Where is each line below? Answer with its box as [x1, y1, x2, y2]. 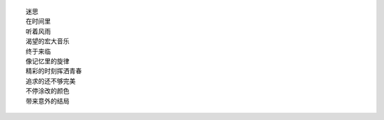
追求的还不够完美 [26, 77, 76, 85]
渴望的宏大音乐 [26, 38, 70, 45]
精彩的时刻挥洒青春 [26, 67, 82, 75]
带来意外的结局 [26, 97, 70, 105]
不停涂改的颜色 [26, 87, 70, 95]
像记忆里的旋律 [26, 57, 70, 65]
